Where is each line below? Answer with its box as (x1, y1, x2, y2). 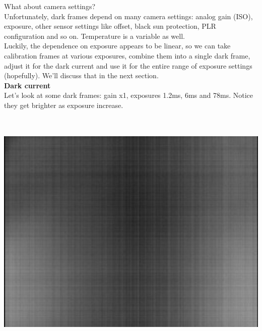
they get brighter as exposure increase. (4, 99, 123, 110)
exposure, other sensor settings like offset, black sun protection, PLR (4, 21, 216, 31)
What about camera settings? (4, 1, 96, 11)
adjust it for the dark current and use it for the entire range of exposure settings (4, 60, 252, 71)
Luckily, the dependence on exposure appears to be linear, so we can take (4, 40, 231, 51)
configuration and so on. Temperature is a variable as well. (4, 30, 185, 41)
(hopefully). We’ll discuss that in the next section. (4, 70, 159, 81)
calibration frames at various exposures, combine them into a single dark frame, (4, 50, 250, 61)
